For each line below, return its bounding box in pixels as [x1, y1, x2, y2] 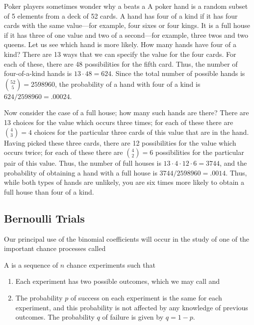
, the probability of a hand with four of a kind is [54, 78, 201, 89]
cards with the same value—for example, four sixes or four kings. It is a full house [4, 20, 250, 30]
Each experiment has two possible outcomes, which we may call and [15, 276, 220, 286]
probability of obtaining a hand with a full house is [4, 167, 157, 177]
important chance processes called [4, 243, 106, 253]
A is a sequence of [4, 259, 58, 270]
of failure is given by [102, 312, 164, 322]
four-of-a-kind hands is [4, 68, 72, 78]
